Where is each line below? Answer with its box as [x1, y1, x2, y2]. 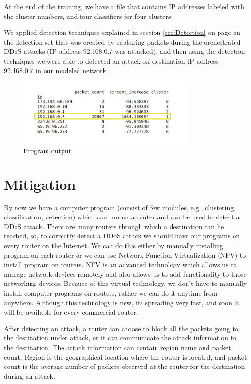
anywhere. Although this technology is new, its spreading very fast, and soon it [4, 297, 239, 307]
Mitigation [4, 174, 76, 194]
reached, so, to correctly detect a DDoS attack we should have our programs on [4, 231, 240, 241]
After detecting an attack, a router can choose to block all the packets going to [4, 323, 239, 333]
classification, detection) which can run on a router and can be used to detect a [4, 212, 240, 222]
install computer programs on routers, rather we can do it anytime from [4, 288, 218, 298]
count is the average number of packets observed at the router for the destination [4, 361, 245, 371]
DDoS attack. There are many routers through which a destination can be [4, 221, 224, 231]
